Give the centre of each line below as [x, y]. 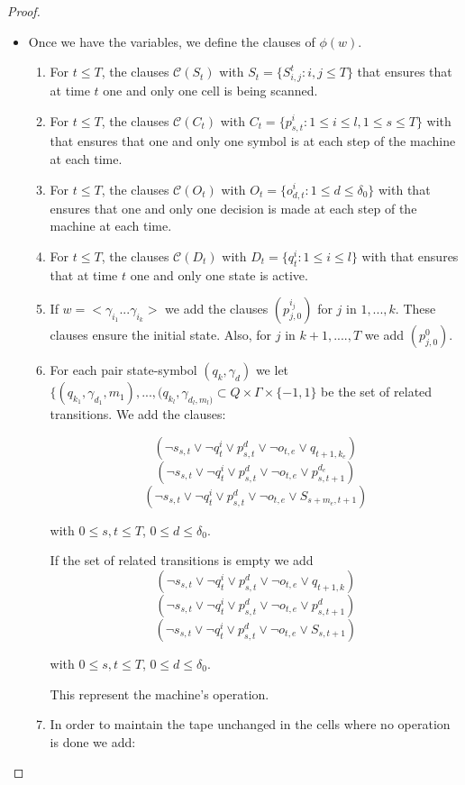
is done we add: [93, 741]
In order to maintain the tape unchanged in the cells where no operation [250, 724]
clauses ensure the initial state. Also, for [161, 335]
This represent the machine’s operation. [160, 694]
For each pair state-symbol [123, 370]
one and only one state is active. [219, 274]
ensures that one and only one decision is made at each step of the [233, 208]
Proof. [24, 11]
